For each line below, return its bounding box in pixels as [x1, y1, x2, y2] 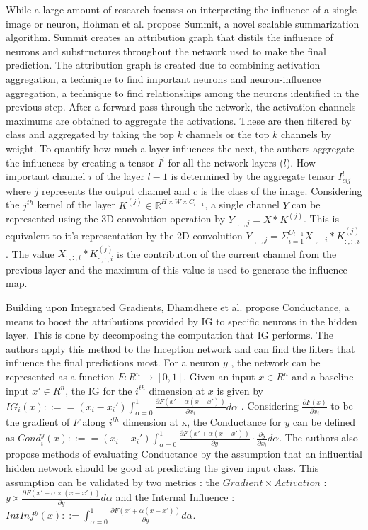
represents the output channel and [41, 183, 190, 198]
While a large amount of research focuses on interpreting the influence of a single [6, 2, 357, 16]
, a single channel [205, 197, 280, 212]
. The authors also [279, 430, 358, 445]
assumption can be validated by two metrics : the [6, 474, 220, 489]
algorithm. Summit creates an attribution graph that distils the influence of [6, 30, 333, 45]
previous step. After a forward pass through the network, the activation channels [6, 99, 356, 114]
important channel [6, 169, 86, 184]
